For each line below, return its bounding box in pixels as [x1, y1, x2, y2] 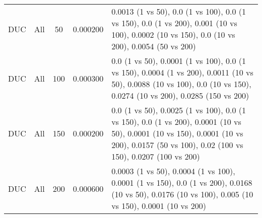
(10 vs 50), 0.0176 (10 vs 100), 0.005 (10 [111, 188, 253, 200]
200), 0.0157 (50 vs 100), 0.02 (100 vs [111, 139, 243, 151]
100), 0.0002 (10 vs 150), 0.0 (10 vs [111, 29, 235, 40]
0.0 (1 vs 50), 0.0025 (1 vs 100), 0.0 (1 [111, 104, 246, 116]
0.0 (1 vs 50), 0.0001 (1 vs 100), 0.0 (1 [111, 55, 246, 66]
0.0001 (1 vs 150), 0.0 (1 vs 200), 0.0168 [111, 177, 252, 188]
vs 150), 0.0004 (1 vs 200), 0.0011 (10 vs [111, 66, 253, 78]
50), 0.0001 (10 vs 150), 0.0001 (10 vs [111, 127, 243, 139]
